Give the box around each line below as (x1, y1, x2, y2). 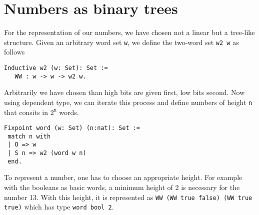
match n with (7, 132, 51, 140)
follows (4, 46, 25, 57)
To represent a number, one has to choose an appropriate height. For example (4, 172, 242, 182)
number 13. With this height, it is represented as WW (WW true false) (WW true (4, 191, 252, 202)
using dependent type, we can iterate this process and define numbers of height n (4, 96, 252, 107)
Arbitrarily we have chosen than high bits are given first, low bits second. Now (4, 87, 245, 97)
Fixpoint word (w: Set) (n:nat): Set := (4, 124, 140, 132)
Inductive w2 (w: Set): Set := (4, 64, 108, 71)
